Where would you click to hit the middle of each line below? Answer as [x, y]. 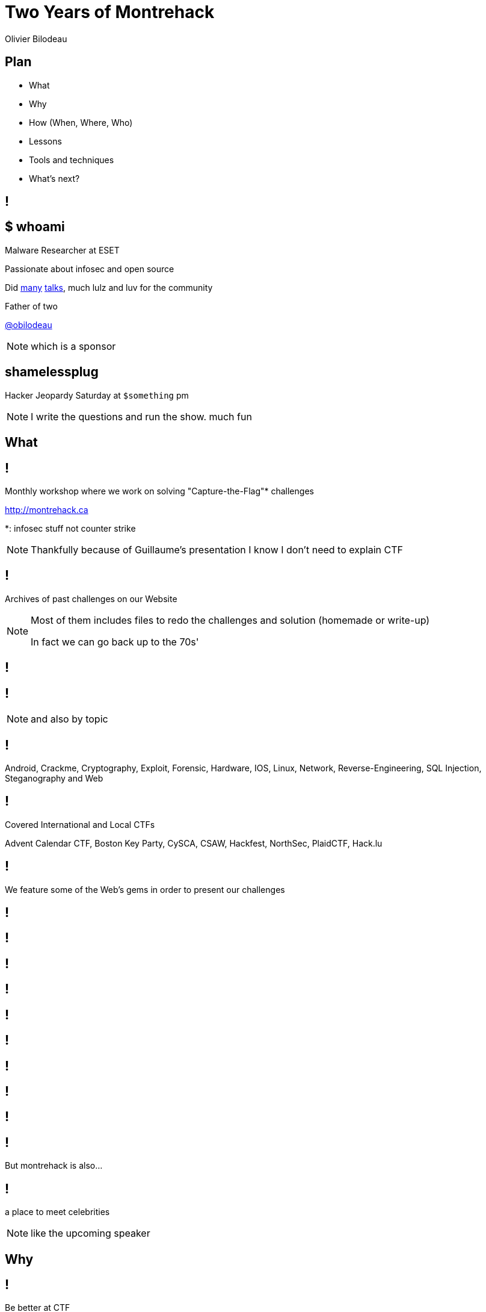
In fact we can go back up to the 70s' [115, 642]
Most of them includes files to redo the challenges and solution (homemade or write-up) [230, 620]
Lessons [45, 141]
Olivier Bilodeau [36, 39]
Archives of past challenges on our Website [91, 598]
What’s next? [54, 178]
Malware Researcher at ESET [62, 250]
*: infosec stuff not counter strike [70, 528]
